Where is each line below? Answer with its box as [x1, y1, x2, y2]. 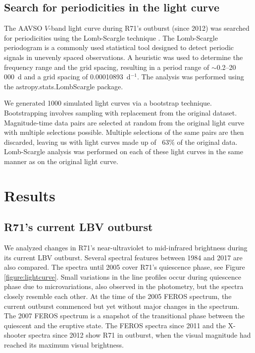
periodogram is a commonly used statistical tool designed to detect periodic [4, 42, 234, 53]
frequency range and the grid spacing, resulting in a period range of [4, 61, 209, 72]
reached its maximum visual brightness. [4, 340, 124, 350]
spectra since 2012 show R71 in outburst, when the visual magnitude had [28, 330, 251, 340]
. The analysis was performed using [137, 71, 244, 82]
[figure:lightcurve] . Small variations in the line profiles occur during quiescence [4, 271, 241, 282]
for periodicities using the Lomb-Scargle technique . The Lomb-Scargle [4, 32, 218, 43]
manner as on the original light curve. [4, 156, 118, 166]
